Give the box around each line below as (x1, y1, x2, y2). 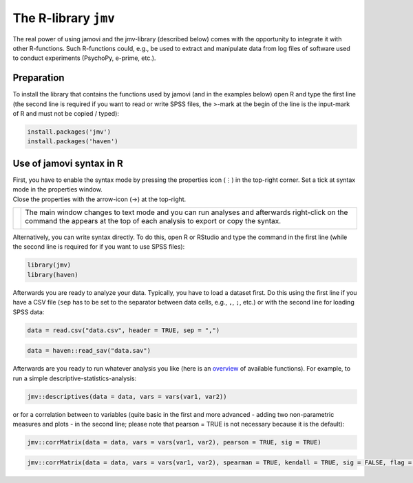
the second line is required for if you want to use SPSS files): (12, 243, 185, 251)
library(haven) (27, 271, 78, 278)
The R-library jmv (12, 10, 115, 25)
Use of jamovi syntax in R (12, 157, 123, 169)
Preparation (12, 72, 65, 84)
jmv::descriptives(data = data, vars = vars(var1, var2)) (27, 393, 227, 400)
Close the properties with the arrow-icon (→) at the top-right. (12, 195, 187, 203)
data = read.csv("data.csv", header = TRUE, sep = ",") (27, 326, 220, 334)
